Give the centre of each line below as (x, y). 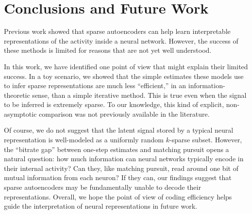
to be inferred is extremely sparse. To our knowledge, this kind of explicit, (114, 104)
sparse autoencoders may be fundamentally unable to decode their (102, 187)
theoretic (17, 95)
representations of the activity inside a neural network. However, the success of (121, 40)
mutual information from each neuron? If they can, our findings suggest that (118, 177)
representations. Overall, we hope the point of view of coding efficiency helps (118, 196)
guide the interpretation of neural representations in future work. (101, 206)
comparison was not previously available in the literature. (124, 114)
